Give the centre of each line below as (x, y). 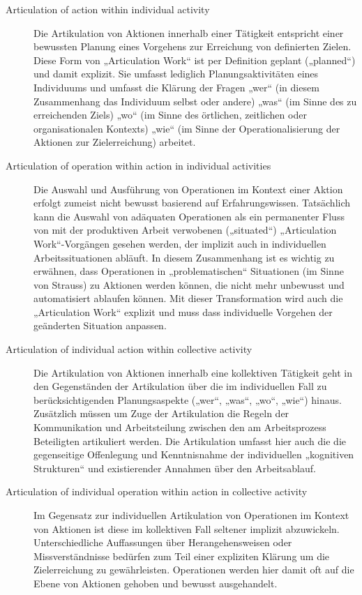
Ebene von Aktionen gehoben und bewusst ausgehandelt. (156, 583)
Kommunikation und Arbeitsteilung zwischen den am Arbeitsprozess (180, 427)
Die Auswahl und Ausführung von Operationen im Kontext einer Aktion (188, 189)
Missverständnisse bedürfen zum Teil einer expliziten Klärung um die (182, 556)
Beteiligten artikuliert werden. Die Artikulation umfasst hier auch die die (190, 440)
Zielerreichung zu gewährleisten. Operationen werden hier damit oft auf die (194, 570)
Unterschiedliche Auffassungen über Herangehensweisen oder (163, 542)
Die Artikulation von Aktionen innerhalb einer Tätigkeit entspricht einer (189, 32)
